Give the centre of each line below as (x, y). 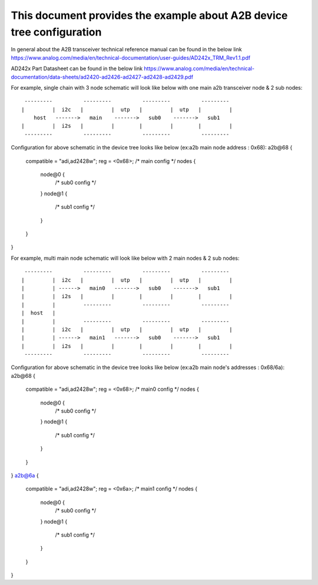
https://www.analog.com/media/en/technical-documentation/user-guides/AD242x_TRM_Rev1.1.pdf (130, 58)
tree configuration (56, 32)
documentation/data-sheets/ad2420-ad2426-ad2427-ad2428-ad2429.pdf (102, 77)
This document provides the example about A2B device (149, 15)
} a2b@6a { (25, 475)
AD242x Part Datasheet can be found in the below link (77, 68)
